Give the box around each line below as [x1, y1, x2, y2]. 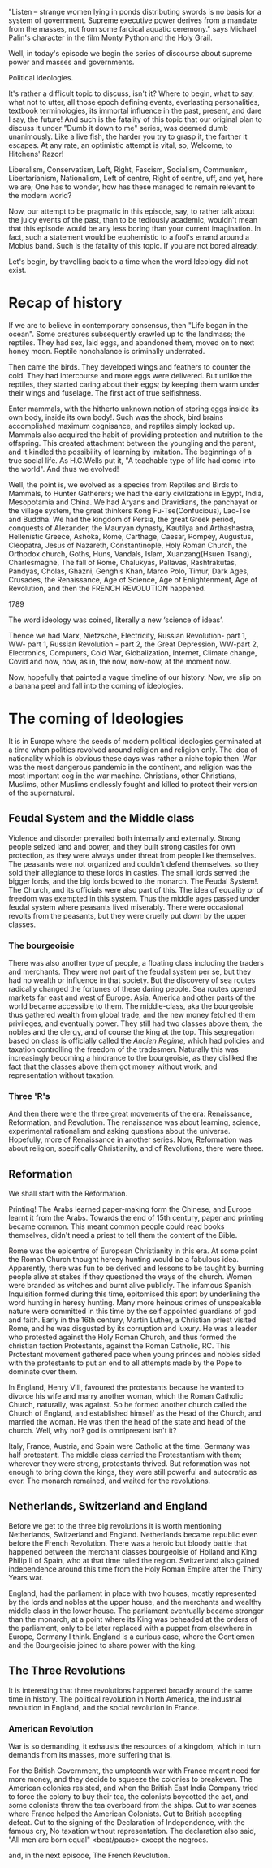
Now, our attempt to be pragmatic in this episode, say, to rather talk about [8, 206, 255, 216]
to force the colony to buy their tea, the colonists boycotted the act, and [8, 1792, 249, 1801]
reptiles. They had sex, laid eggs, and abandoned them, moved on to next [8, 337, 255, 348]
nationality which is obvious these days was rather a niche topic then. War [8, 753, 257, 763]
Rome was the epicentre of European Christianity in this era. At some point [8, 1246, 258, 1256]
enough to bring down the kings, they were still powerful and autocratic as [8, 1468, 257, 1477]
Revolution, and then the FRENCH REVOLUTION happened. [8, 583, 206, 593]
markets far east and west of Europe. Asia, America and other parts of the [8, 992, 256, 1002]
